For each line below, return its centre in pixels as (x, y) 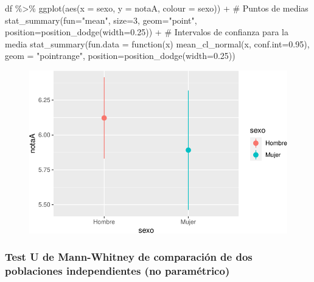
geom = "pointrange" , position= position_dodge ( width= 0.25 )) (120, 56)
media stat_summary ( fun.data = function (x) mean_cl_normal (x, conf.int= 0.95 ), (157, 43)
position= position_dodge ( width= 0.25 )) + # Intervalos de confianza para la (147, 32)
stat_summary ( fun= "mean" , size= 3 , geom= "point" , (101, 20)
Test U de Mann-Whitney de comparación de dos (129, 257)
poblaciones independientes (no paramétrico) (117, 271)
